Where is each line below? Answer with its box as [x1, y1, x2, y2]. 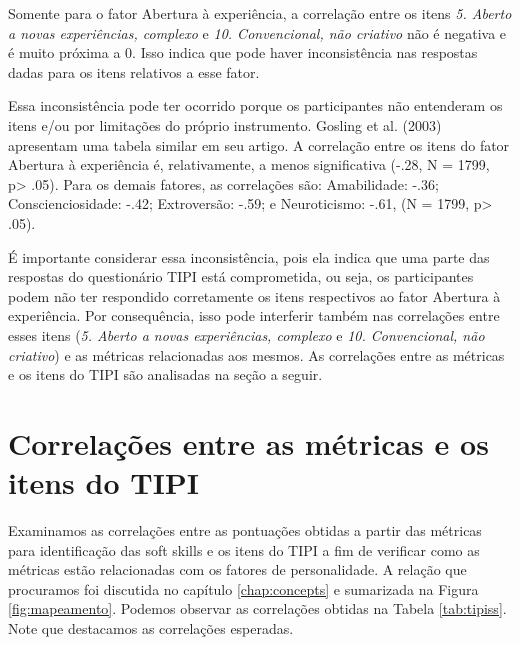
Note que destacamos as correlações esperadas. [8, 617, 294, 638]
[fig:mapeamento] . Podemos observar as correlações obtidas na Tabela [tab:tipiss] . [8, 598, 507, 619]
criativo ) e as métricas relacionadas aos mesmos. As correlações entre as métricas [8, 344, 505, 365]
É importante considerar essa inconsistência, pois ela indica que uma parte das [8, 246, 490, 267]
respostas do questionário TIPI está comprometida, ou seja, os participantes [8, 266, 474, 287]
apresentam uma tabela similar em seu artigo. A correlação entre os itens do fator [8, 134, 510, 155]
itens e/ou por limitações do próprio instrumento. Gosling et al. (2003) [8, 114, 442, 135]
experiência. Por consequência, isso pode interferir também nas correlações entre [8, 305, 500, 326]
